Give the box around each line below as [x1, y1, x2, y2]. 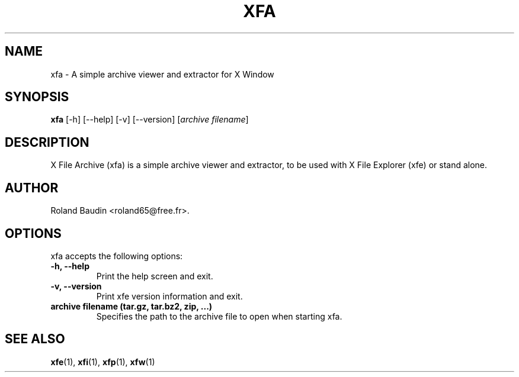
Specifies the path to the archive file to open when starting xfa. [96, 311, 342, 321]
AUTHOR [5, 180, 59, 195]
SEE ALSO [5, 331, 65, 347]
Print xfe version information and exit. [96, 291, 243, 301]
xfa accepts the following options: [50, 250, 183, 261]
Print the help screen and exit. [96, 270, 213, 281]
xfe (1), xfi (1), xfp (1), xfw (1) [50, 356, 155, 367]
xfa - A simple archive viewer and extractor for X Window [50, 69, 274, 79]
